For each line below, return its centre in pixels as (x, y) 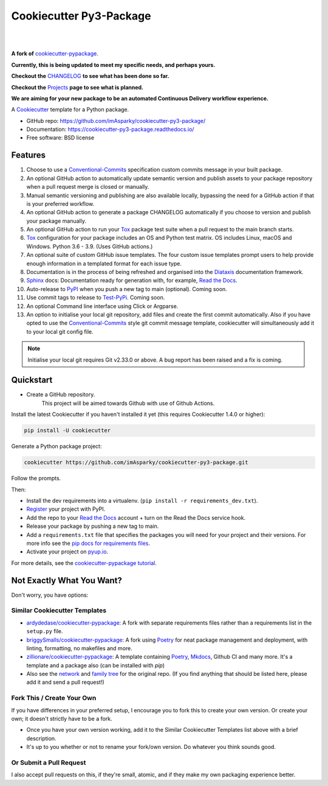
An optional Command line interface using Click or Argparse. (102, 306)
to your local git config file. (60, 331)
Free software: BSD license (60, 138)
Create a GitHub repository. (61, 395)
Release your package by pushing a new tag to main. (93, 526)
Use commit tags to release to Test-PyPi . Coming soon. (96, 298)
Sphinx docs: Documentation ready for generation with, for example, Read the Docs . (132, 281)
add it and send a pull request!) (65, 682)
